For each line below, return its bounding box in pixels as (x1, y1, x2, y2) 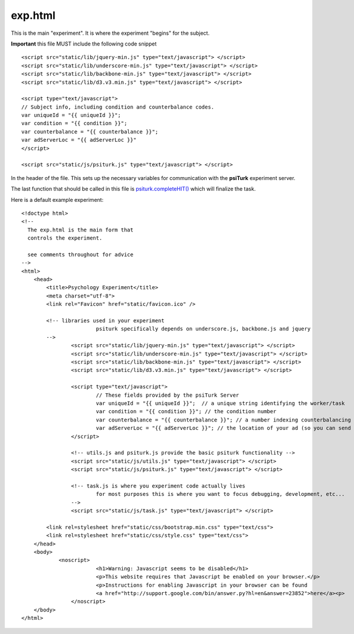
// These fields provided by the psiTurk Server (96, 391, 240, 398)
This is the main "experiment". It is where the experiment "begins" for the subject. (11, 30, 209, 37)
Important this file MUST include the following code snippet (11, 40, 157, 47)
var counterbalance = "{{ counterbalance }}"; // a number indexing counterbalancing (96, 416, 351, 423)
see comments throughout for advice (27, 251, 134, 258)
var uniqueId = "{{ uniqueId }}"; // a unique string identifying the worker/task (96, 400, 345, 407)
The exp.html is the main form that (27, 226, 134, 233)
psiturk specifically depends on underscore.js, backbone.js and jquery (96, 325, 311, 332)
